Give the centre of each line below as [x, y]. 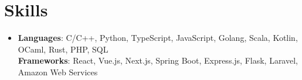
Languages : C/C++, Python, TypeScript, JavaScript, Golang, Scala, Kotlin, [158, 38]
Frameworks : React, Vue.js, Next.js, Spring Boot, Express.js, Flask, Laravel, [158, 60]
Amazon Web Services [58, 72]
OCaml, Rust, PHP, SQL [63, 49]
